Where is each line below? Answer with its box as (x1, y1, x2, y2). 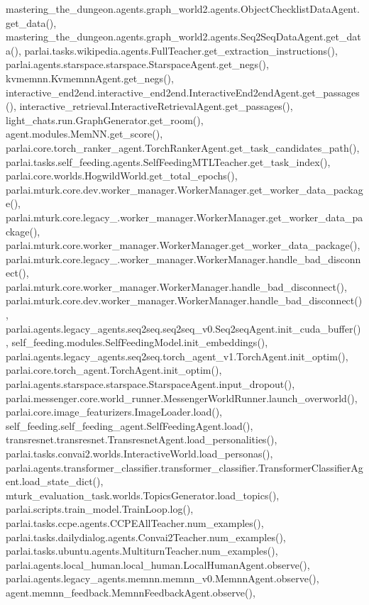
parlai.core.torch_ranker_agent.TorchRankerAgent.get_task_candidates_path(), (6, 140, 360, 155)
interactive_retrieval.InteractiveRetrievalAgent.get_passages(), (19, 99, 293, 113)
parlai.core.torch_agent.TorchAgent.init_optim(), (6, 362, 222, 377)
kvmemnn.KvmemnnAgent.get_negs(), (6, 70, 174, 85)
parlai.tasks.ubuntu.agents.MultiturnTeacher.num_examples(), (6, 543, 278, 558)
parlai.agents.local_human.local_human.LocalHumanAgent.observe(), (6, 557, 310, 572)
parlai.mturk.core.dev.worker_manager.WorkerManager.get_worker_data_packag (6, 182, 363, 196)
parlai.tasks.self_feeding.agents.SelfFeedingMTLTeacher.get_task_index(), (6, 154, 331, 169)
